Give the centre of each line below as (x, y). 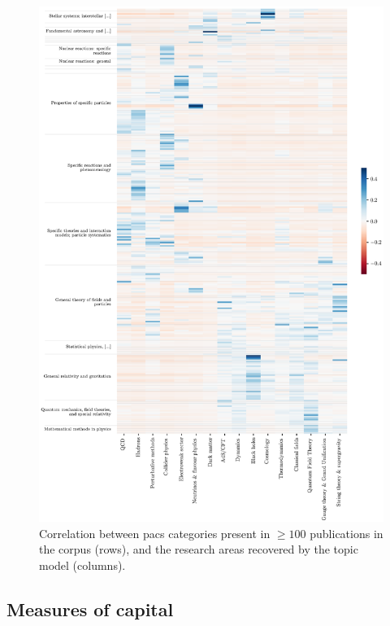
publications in (347, 533)
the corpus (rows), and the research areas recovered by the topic (199, 549)
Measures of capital (90, 608)
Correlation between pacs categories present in (155, 533)
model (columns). (82, 565)
